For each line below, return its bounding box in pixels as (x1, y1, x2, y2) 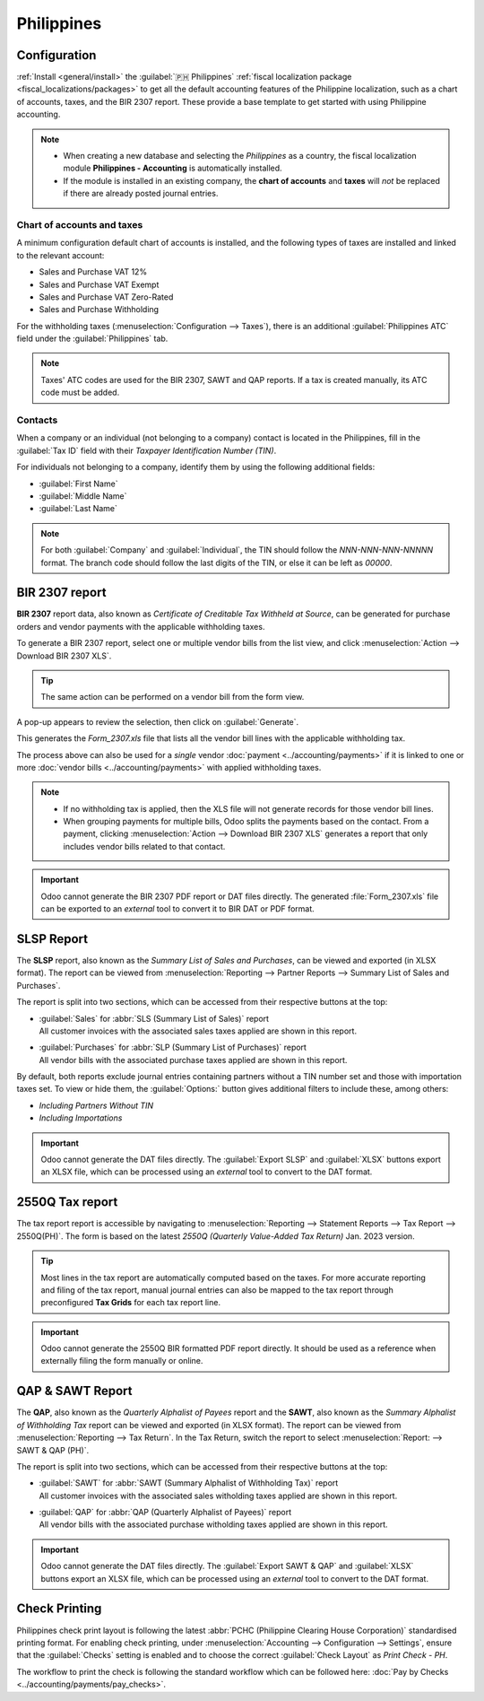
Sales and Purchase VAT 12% (39, 266, 148, 277)
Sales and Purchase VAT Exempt (39, 279, 160, 290)
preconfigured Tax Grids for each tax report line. (40, 1297, 221, 1308)
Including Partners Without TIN (39, 1100, 154, 1111)
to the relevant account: (16, 249, 105, 260)
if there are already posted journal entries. (63, 188, 219, 199)
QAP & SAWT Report (16, 1383, 133, 1399)
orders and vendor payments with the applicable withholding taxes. (16, 621, 265, 632)
